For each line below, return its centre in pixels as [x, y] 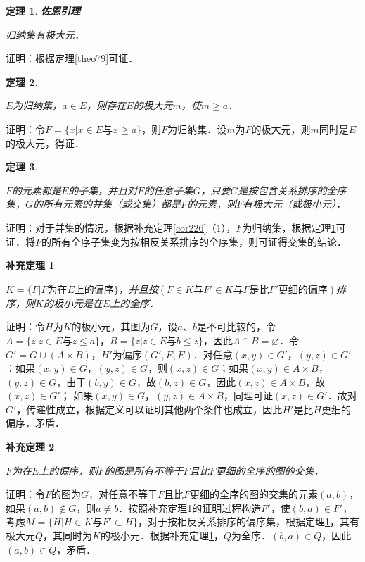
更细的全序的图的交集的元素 [254, 494]
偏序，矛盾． [35, 423]
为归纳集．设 [197, 129]
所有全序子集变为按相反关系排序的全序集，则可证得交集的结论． [199, 241]
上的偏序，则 [69, 470]
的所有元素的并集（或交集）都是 [107, 204]
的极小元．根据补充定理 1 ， [162, 536]
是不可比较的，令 [236, 326]
